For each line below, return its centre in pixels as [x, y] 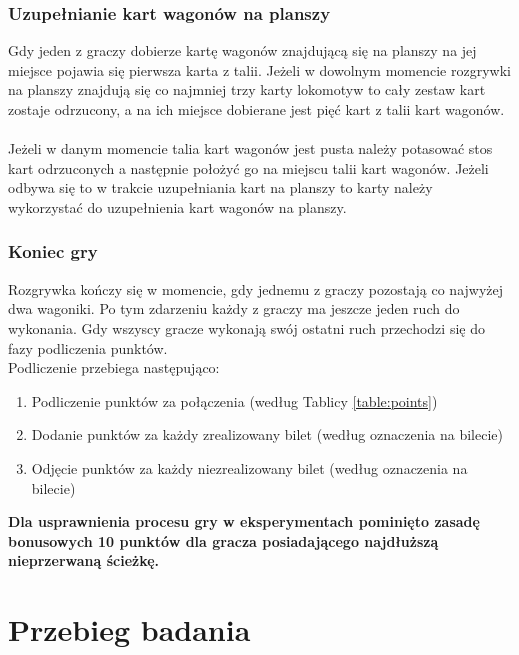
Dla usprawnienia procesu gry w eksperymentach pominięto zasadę [244, 521]
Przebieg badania [129, 629]
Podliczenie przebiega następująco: [114, 367]
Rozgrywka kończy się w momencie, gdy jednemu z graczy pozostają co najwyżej [256, 288]
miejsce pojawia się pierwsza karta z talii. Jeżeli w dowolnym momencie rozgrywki [259, 69]
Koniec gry [53, 251]
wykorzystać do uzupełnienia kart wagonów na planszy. [177, 206]
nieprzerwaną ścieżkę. [84, 560]
